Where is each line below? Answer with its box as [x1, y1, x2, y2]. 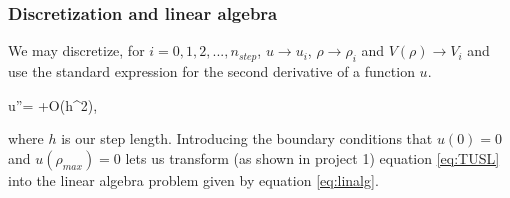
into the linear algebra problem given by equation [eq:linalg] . [8, 169, 379, 190]
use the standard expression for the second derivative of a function [8, 61, 415, 82]
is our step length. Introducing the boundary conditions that [61, 128, 433, 149]
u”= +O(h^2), [8, 94, 98, 115]
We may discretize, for [8, 40, 145, 61]
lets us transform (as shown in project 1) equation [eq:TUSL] [125, 147, 500, 168]
